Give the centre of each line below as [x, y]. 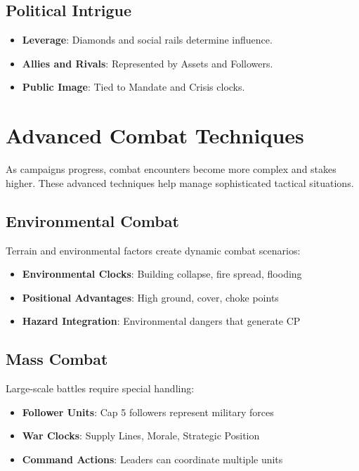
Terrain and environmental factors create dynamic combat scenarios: [153, 250]
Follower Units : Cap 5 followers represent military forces [148, 412]
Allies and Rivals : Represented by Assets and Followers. [148, 63]
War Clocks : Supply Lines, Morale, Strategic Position [141, 435]
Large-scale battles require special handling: [100, 388]
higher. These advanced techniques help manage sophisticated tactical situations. [180, 182]
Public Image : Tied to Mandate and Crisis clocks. [133, 87]
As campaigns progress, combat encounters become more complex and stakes [171, 169]
